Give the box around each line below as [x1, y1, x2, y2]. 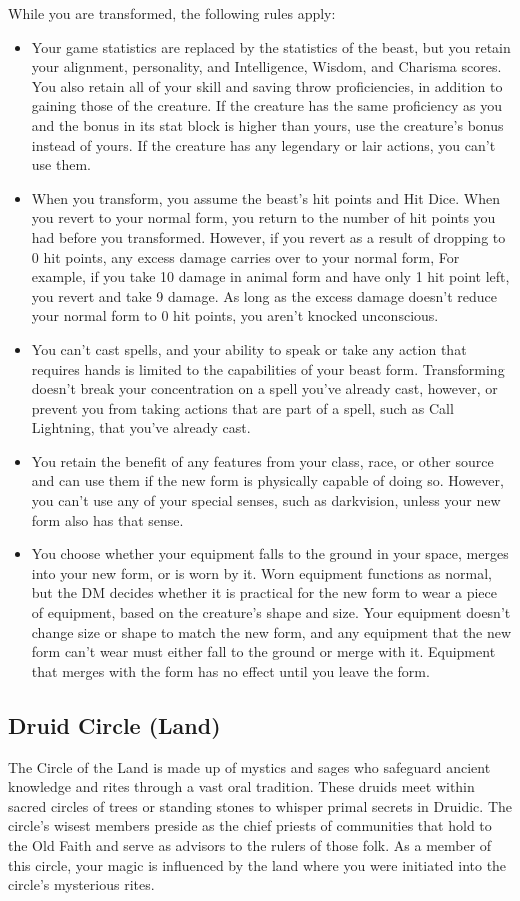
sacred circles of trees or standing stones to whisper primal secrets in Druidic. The [8, 795, 512, 816]
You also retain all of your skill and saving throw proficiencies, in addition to [31, 75, 503, 96]
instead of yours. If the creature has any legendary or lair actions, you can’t [31, 134, 496, 155]
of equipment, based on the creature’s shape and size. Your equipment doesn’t [31, 602, 511, 623]
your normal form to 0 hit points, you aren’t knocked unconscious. [31, 305, 439, 326]
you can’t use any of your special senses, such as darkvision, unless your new [31, 490, 501, 511]
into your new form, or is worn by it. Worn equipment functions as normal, [31, 562, 492, 583]
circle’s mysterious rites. [8, 874, 155, 895]
